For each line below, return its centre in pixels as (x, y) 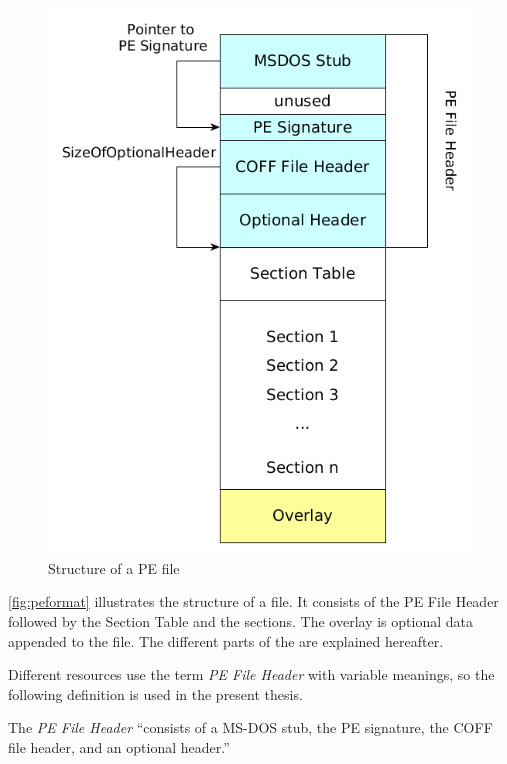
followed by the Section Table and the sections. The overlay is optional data (240, 621)
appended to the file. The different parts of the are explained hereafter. (226, 640)
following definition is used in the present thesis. (155, 693)
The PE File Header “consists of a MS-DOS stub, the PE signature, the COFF (250, 727)
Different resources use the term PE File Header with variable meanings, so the (251, 674)
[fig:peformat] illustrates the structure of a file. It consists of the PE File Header (253, 601)
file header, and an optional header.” (119, 746)
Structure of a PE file (114, 567)
